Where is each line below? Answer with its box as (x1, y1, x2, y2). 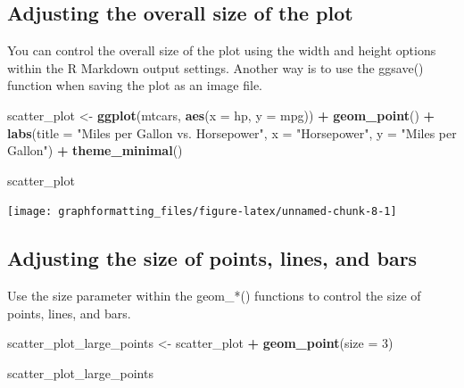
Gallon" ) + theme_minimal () (7, 141, 183, 160)
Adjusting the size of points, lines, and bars (7, 244, 418, 272)
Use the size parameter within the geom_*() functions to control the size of (7, 286, 421, 305)
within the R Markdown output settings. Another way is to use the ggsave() (7, 58, 424, 77)
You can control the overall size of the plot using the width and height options (7, 41, 436, 60)
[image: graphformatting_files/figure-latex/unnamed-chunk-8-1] (7, 205, 397, 219)
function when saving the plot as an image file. (7, 76, 262, 95)
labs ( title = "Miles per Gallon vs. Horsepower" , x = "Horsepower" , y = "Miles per (7, 123, 457, 142)
